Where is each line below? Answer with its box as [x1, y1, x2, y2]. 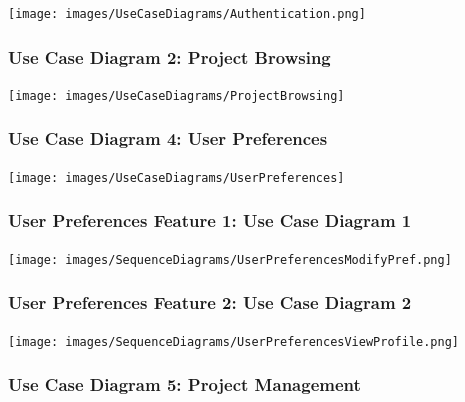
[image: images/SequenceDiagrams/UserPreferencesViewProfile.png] [8, 334, 460, 349]
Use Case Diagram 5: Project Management [8, 372, 361, 397]
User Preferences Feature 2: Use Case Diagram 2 [8, 290, 412, 315]
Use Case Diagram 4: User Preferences [8, 126, 328, 151]
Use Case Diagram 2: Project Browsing [8, 44, 331, 69]
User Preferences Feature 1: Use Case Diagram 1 [8, 208, 412, 233]
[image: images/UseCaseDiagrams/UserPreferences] [8, 170, 345, 185]
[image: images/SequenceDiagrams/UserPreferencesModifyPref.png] [8, 252, 452, 267]
